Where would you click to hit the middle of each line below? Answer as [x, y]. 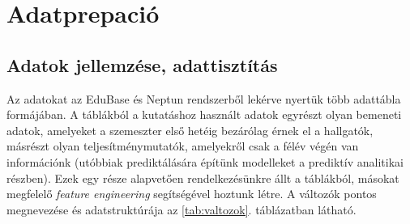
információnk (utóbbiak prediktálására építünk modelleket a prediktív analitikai [205, 161]
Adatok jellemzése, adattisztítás [142, 64]
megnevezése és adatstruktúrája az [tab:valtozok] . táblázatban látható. [182, 209]
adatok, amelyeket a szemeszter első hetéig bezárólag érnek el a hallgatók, [190, 130]
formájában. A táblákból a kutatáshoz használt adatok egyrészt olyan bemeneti [204, 114]
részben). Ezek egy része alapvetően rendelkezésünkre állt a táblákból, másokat [203, 178]
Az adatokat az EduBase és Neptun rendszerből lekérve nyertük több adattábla [204, 98]
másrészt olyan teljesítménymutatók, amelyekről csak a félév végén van [183, 146]
